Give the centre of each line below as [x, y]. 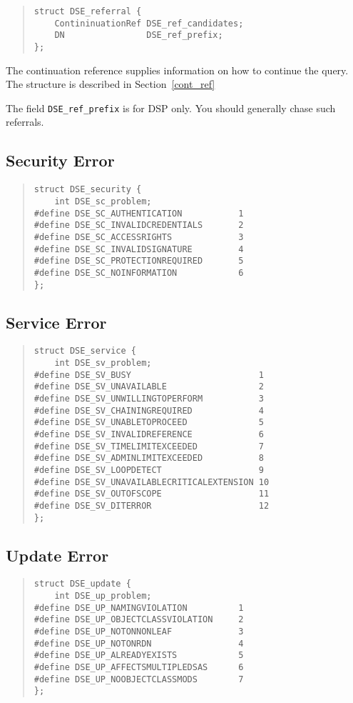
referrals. [25, 122]
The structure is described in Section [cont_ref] [111, 84]
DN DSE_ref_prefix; [139, 35]
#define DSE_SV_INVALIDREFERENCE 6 [149, 434]
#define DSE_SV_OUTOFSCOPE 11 [152, 494]
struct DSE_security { [88, 190]
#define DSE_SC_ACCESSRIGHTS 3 [139, 237]
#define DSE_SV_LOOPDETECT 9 [149, 470]
